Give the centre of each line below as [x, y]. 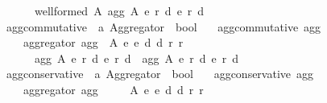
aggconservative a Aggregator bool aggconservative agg [160, 74]
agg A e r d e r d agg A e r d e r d [136, 58]
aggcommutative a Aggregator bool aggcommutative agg [163, 26]
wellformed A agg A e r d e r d [119, 10]
